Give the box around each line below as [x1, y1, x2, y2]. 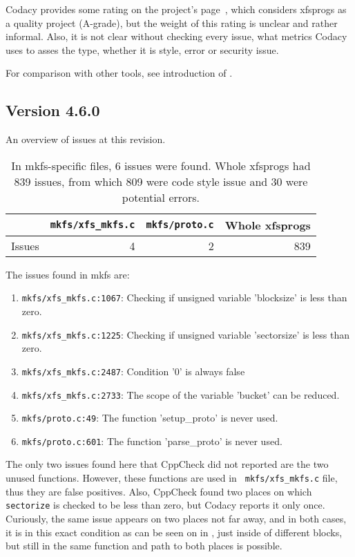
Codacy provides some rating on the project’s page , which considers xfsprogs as [6, 2, 347, 16]
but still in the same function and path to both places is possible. [6, 538, 282, 553]
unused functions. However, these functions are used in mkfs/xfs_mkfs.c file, [6, 471, 338, 485]
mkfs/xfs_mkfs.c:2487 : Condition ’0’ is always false [21, 364, 245, 378]
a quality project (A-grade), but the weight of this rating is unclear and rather [6, 15, 338, 30]
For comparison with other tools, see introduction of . [6, 66, 233, 80]
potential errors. [122, 189, 200, 205]
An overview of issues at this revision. [6, 132, 166, 147]
